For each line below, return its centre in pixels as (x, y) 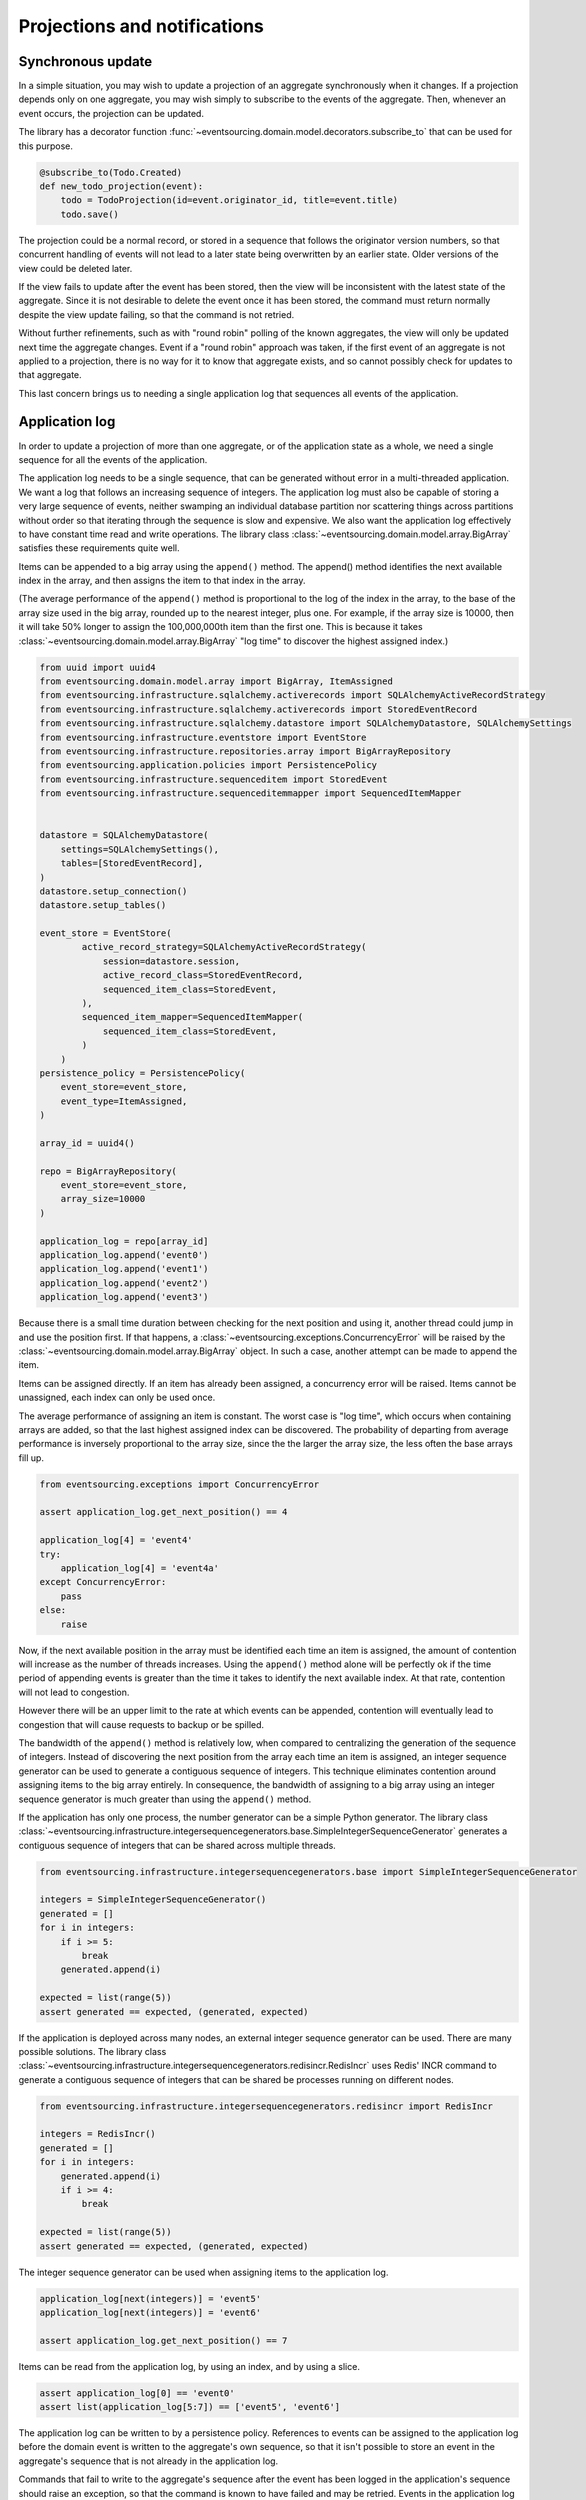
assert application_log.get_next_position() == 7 (163, 2340)
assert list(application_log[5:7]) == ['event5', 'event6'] (190, 2407)
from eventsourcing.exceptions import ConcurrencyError (179, 1484)
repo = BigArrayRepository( (108, 1171)
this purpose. (46, 146)
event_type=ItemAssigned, (124, 1101)
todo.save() (90, 214)
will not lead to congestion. (74, 1692)
